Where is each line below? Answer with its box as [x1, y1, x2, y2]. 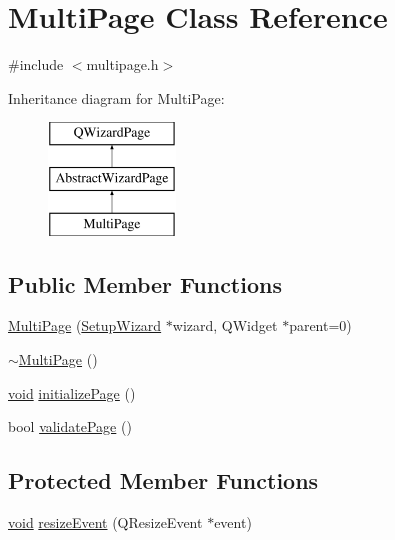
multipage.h [86, 54, 159, 75]
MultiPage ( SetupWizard [8, 315, 162, 336]
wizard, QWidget [172, 315, 278, 336]
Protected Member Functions [8, 465, 319, 496]
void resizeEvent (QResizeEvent [8, 512, 203, 533]
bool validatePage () [8, 416, 132, 437]
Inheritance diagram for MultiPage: [8, 87, 225, 108]
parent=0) [289, 315, 352, 336]
